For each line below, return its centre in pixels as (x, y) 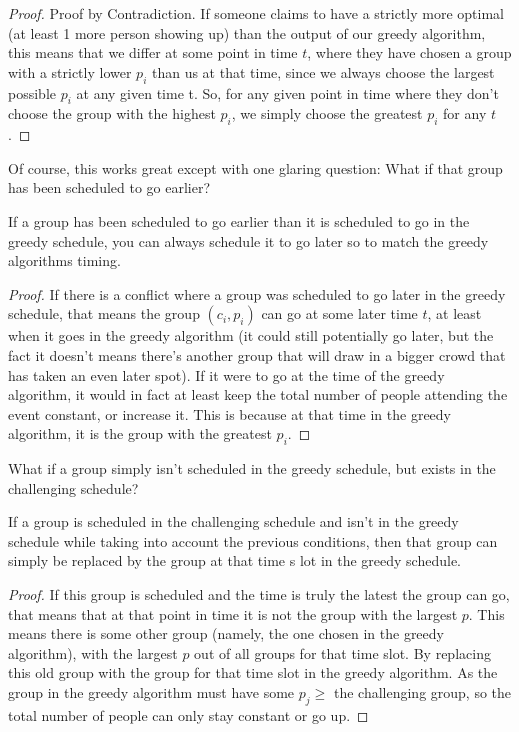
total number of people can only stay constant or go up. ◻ (188, 714)
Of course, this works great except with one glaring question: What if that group (255, 167)
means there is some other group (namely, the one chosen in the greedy (226, 633)
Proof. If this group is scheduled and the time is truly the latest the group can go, (259, 594)
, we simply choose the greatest (327, 113)
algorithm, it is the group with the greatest (140, 433)
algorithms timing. (64, 260)
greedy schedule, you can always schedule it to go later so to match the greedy (248, 240)
